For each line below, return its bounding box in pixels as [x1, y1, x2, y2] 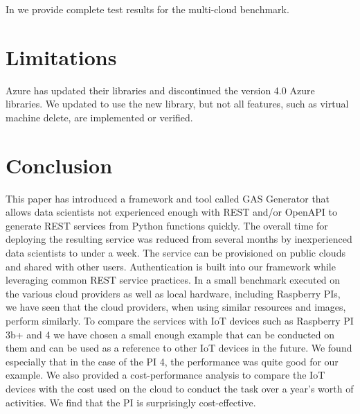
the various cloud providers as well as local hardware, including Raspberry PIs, [6, 286, 341, 300]
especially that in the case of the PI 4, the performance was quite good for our [6, 354, 339, 368]
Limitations [6, 42, 117, 71]
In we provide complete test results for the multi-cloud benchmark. [6, 2, 289, 16]
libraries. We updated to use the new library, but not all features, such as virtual [6, 96, 349, 111]
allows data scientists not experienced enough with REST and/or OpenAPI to [6, 205, 337, 219]
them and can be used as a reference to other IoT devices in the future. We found [6, 340, 352, 355]
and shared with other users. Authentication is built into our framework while [6, 259, 336, 273]
